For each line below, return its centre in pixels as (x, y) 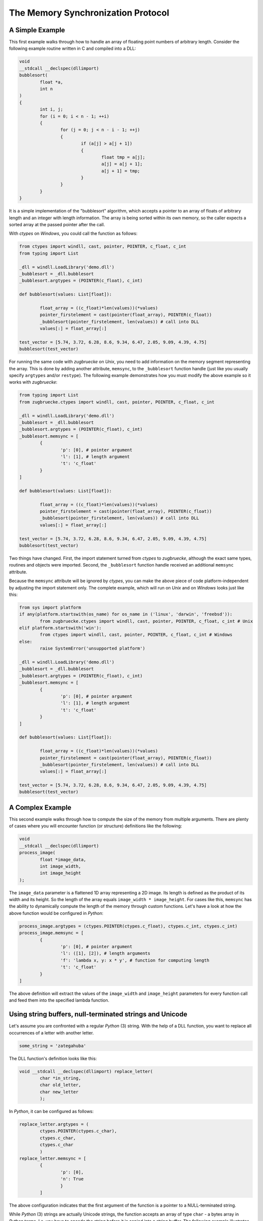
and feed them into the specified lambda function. (59, 1000)
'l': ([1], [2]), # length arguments (105, 953)
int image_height (60, 873)
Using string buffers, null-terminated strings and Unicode (98, 1014)
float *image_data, (63, 859)
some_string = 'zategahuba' (53, 1046)
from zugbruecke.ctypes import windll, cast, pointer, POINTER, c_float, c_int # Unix (146, 621)
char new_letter (59, 1092)
